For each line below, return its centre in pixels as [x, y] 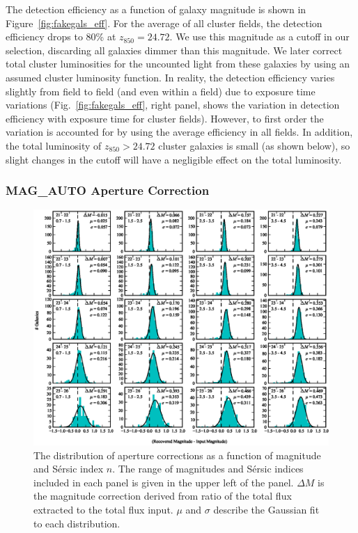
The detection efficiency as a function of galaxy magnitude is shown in [156, 9]
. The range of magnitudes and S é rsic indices [208, 469]
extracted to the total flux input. [103, 510]
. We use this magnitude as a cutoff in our [259, 37]
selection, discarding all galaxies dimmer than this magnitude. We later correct [174, 50]
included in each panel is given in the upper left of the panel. [164, 482]
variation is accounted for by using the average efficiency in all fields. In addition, [179, 132]
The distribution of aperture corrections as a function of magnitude [177, 455]
